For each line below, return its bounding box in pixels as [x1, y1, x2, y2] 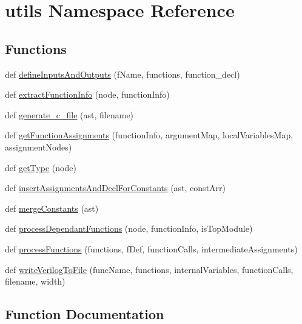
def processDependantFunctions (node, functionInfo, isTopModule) [5, 222, 253, 235]
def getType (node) [5, 161, 76, 174]
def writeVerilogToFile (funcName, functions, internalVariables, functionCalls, [5, 263, 294, 275]
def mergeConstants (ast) [5, 201, 99, 214]
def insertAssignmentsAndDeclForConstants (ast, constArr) [5, 181, 226, 194]
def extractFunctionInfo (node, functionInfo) [5, 88, 170, 101]
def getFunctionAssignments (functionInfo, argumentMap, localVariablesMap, [5, 129, 294, 141]
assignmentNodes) [5, 140, 72, 153]
